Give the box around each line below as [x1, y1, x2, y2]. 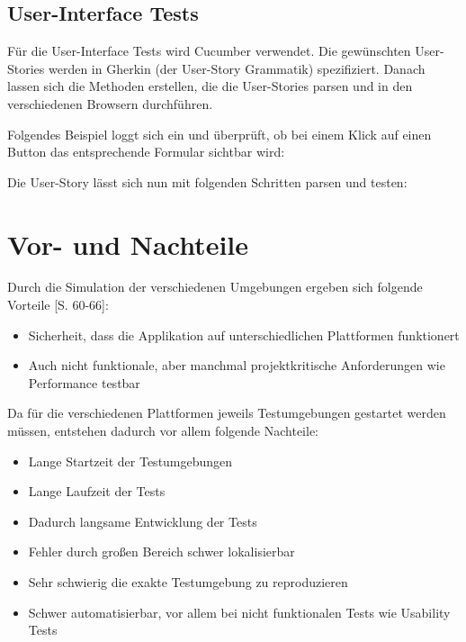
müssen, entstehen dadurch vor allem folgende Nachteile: [7, 421, 319, 440]
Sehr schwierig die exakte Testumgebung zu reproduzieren [28, 573, 348, 592]
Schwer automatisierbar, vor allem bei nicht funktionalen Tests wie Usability [28, 602, 451, 621]
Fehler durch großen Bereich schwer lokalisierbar [28, 542, 295, 561]
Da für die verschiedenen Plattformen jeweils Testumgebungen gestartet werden [7, 403, 446, 422]
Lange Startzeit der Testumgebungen [28, 451, 233, 470]
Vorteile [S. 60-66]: [7, 295, 109, 314]
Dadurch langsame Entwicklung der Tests [28, 511, 257, 530]
